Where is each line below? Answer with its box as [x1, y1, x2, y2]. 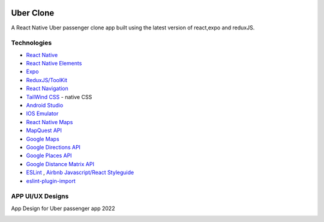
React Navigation [26, 85, 69, 92]
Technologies [11, 39, 52, 47]
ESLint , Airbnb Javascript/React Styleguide [26, 169, 134, 176]
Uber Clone [11, 8, 55, 18]
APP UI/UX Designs [11, 192, 69, 200]
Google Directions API [26, 143, 81, 151]
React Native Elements [26, 60, 82, 67]
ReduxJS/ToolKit [26, 76, 68, 83]
